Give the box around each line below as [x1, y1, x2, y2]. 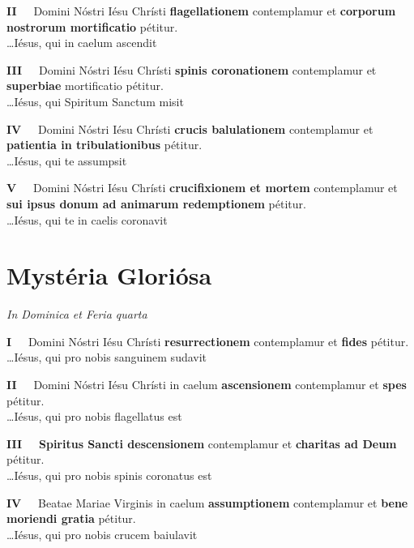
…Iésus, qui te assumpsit [6, 152, 127, 169]
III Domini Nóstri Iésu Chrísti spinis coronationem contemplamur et [6, 61, 377, 78]
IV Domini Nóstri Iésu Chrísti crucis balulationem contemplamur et [6, 120, 373, 137]
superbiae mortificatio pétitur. [6, 77, 164, 94]
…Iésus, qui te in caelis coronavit [6, 211, 168, 228]
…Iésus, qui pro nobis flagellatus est [6, 408, 182, 425]
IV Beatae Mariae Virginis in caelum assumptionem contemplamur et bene [6, 494, 408, 511]
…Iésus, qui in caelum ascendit [6, 34, 157, 51]
